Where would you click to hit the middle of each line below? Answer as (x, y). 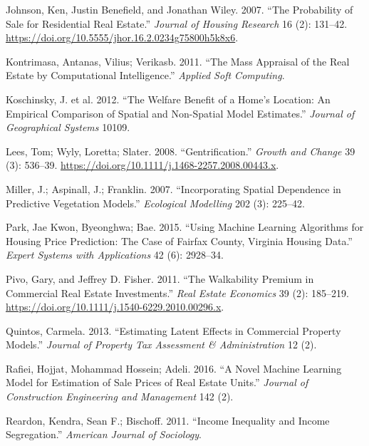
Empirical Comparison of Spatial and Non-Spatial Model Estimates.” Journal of (180, 113)
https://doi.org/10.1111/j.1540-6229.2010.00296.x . (115, 307)
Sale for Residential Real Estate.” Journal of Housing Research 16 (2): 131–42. (177, 23)
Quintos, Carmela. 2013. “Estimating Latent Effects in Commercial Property (173, 330)
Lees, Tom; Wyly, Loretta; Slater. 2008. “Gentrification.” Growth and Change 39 (181, 151)
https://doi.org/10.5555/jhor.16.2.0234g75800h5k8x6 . (122, 37)
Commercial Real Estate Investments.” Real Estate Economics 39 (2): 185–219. (177, 292)
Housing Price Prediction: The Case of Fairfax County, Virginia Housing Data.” (179, 240)
